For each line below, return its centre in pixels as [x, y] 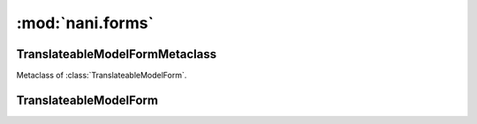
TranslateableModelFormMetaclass [117, 54]
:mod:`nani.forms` [85, 23]
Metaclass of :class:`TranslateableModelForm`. [102, 76]
